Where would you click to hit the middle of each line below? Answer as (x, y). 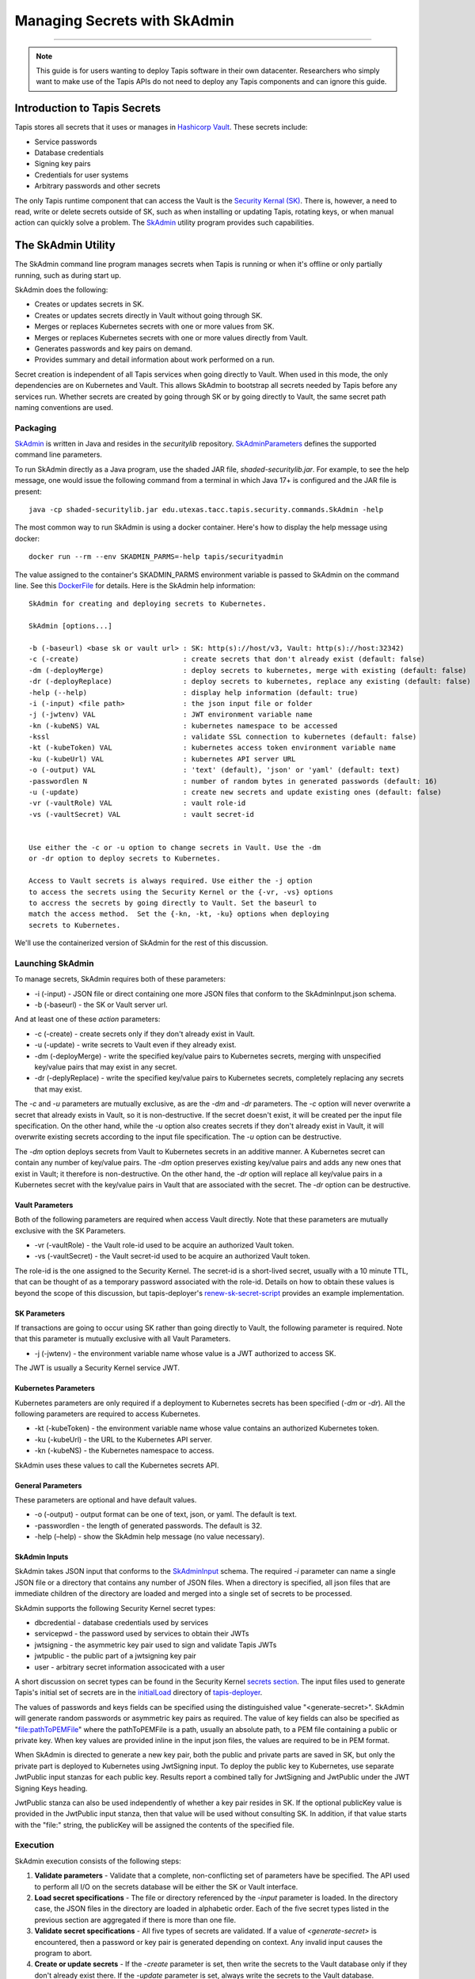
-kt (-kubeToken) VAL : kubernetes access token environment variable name (212, 748)
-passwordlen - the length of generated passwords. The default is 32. (148, 1525)
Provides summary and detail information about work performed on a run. (154, 359)
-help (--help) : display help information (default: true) (194, 692)
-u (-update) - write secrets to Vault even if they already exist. (135, 1045)
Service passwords (66, 142)
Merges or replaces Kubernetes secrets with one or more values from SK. (154, 327)
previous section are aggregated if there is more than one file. (135, 1920)
